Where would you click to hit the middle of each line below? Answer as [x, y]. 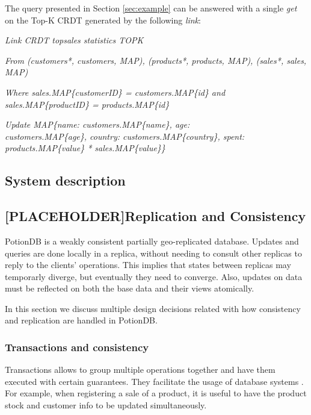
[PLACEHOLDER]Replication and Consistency [155, 216]
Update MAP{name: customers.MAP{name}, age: [97, 124]
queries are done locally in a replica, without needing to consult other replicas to [153, 253]
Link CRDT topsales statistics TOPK [74, 40]
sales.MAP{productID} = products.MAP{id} [87, 104]
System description [65, 180]
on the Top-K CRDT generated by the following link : [103, 20]
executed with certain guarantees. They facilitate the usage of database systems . [154, 381]
